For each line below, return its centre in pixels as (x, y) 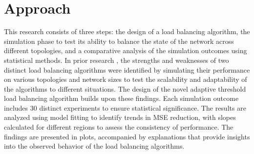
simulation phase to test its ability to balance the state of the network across (119, 41)
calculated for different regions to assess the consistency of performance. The (119, 127)
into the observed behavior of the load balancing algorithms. (94, 146)
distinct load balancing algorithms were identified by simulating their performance (127, 69)
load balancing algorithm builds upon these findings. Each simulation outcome (121, 98)
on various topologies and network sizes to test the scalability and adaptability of (126, 79)
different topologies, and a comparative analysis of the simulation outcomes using (126, 50)
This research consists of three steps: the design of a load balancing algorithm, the (127, 31)
